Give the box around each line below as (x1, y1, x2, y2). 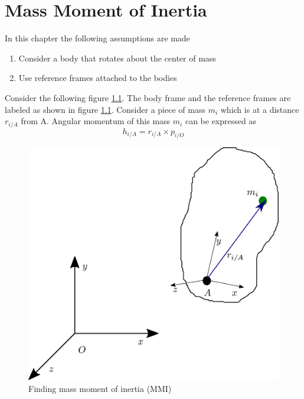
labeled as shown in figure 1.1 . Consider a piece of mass (5, 103, 205, 115)
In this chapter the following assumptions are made (5, 32, 190, 44)
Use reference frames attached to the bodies (18, 72, 177, 84)
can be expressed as (185, 115, 256, 127)
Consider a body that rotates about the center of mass (18, 51, 216, 64)
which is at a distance (220, 103, 299, 115)
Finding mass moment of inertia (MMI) (28, 382, 172, 394)
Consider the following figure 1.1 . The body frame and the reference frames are (5, 91, 291, 103)
